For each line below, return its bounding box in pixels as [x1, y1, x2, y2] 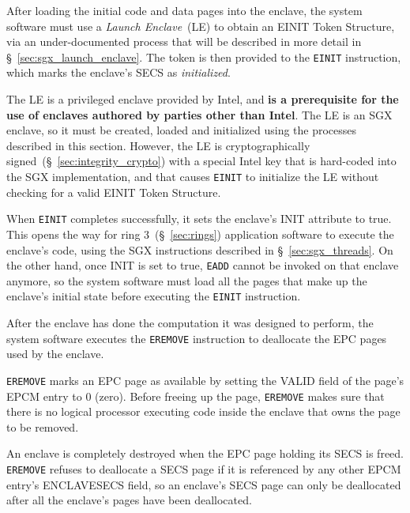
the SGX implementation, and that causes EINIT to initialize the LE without [6, 168, 379, 184]
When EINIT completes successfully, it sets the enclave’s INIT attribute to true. [6, 210, 392, 227]
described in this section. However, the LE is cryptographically [6, 137, 310, 153]
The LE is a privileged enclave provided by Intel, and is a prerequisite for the [6, 91, 399, 108]
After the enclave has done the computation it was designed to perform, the [6, 315, 374, 330]
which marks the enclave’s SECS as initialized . [6, 64, 231, 81]
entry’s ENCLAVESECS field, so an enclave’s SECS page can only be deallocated [6, 476, 401, 492]
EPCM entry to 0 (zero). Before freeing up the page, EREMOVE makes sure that [6, 387, 385, 404]
